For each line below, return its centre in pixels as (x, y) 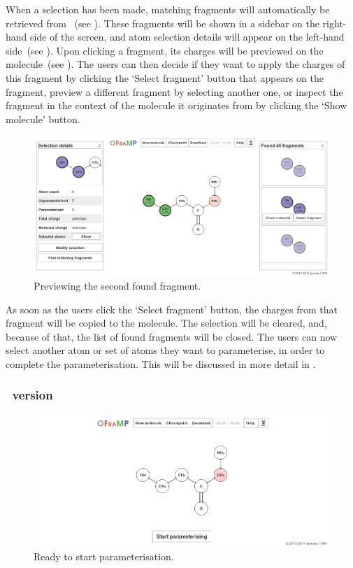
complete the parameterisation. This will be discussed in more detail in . (161, 363)
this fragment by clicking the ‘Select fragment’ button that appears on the (165, 77)
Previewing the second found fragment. (117, 285)
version (33, 395)
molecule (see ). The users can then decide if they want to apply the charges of (175, 64)
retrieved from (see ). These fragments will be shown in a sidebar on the (163, 23)
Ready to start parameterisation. (104, 556)
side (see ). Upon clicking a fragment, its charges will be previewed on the (165, 50)
